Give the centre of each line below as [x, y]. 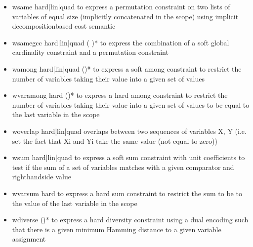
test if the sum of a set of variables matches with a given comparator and [123, 167]
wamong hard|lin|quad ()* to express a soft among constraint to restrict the [127, 68]
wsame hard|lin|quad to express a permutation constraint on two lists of [121, 6]
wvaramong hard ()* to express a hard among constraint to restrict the [120, 95]
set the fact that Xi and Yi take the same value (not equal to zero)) [115, 141]
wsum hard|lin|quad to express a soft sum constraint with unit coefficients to [128, 157]
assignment [29, 239]
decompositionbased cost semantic [64, 26]
